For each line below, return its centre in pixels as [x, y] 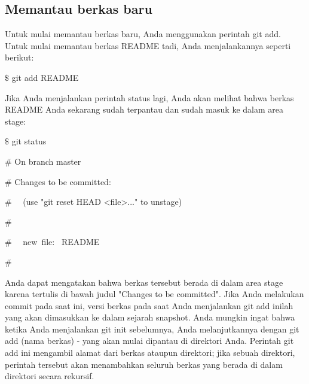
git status [29, 141]
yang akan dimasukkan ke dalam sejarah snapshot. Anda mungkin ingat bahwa [150, 317]
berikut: [19, 57]
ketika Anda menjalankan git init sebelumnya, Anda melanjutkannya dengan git [152, 329]
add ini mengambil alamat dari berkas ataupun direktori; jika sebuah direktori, [150, 353]
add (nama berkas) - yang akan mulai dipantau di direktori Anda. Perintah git [149, 341]
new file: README [61, 242]
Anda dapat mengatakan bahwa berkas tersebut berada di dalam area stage [144, 282]
